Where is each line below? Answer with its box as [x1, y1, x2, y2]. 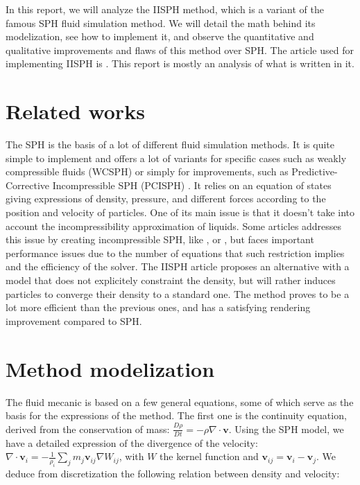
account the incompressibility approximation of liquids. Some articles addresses [6, 218, 342, 233]
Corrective [6, 177, 50, 192]
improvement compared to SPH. [6, 313, 142, 328]
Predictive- [291, 164, 338, 179]
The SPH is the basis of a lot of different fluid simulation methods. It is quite [6, 137, 334, 152]
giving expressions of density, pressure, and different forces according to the [6, 191, 326, 206]
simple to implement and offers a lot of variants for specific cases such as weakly [6, 150, 347, 165]
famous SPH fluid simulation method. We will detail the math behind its [6, 15, 316, 30]
